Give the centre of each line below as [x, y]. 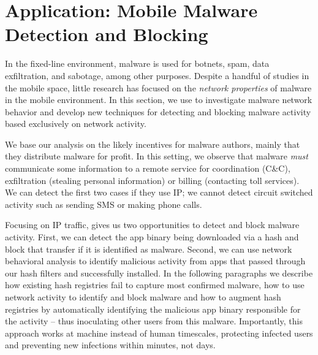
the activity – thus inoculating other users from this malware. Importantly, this [154, 321]
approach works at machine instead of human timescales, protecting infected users [159, 333]
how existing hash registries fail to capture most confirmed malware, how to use [155, 285]
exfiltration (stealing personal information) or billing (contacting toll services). [152, 180]
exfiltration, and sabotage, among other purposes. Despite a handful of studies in [157, 75]
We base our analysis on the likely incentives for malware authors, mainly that [153, 144]
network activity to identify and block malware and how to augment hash [143, 297]
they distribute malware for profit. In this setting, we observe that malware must [157, 156]
